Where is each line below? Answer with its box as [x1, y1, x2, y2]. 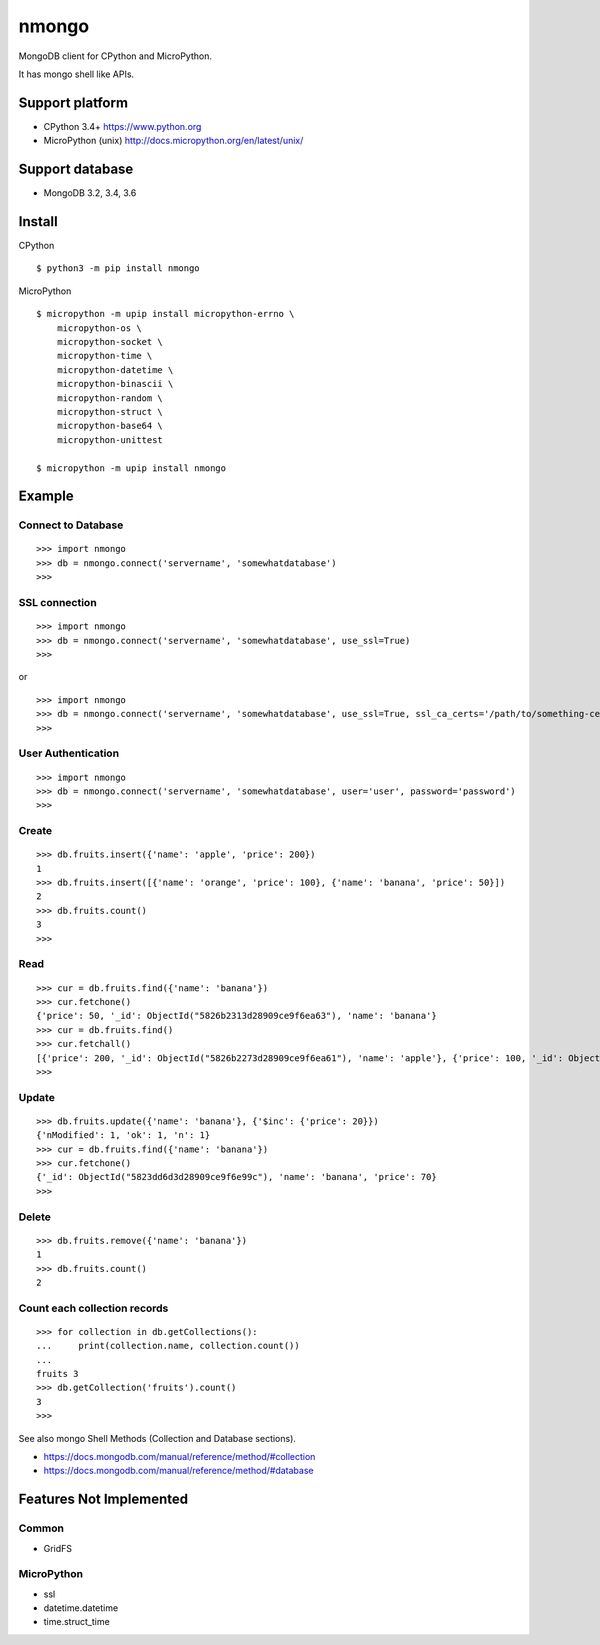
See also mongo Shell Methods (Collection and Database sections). [18, 1432, 297, 1444]
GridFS [43, 1542, 73, 1554]
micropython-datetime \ [56, 364, 174, 375]
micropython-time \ [56, 350, 153, 362]
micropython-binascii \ [56, 378, 174, 390]
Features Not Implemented [18, 1491, 189, 1508]
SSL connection [18, 596, 97, 610]
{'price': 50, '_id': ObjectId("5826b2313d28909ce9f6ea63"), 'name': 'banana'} [36, 1010, 437, 1022]
